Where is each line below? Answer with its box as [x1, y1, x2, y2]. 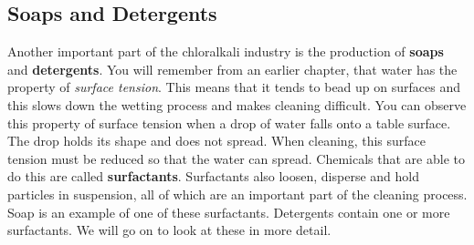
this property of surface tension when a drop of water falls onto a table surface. [7, 113, 451, 132]
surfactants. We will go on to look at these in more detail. [7, 220, 332, 240]
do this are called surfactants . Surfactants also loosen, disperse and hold [7, 167, 419, 186]
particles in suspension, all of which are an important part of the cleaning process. [7, 184, 468, 203]
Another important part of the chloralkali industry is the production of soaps [7, 42, 444, 61]
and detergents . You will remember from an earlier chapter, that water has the [7, 59, 458, 78]
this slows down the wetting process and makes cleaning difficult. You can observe [7, 95, 467, 114]
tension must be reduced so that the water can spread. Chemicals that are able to [7, 148, 465, 168]
